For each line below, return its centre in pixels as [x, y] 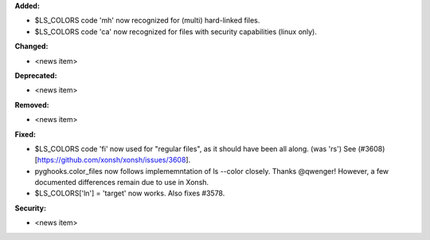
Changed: [31, 46]
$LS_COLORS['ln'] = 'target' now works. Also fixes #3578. [130, 193]
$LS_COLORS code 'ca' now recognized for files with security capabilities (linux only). [176, 31]
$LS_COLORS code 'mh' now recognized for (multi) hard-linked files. [147, 21]
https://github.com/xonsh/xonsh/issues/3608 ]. [114, 160]
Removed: [32, 104]
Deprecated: [36, 75]
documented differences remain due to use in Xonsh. [122, 183]
